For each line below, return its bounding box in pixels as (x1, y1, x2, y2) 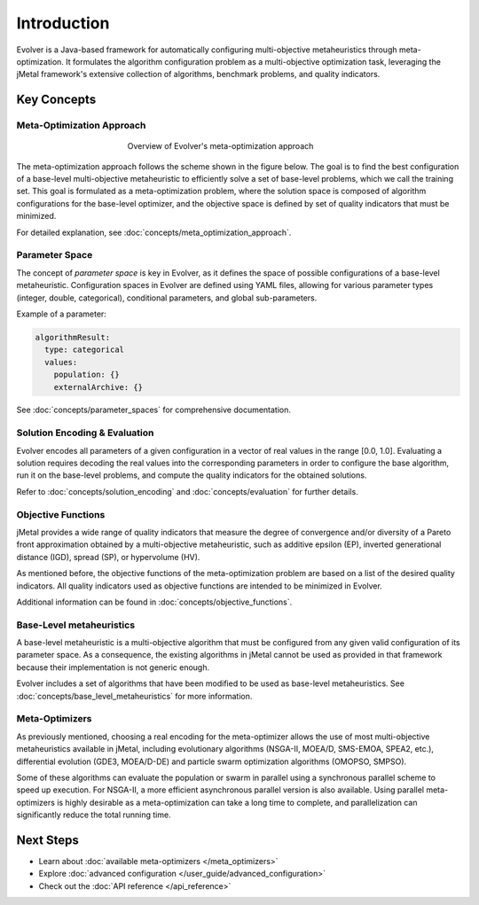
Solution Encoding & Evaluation (16, 426, 154, 439)
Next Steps (16, 832, 79, 847)
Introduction (16, 13, 110, 33)
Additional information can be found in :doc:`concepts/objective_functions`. (16, 597, 293, 607)
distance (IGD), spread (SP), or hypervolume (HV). (16, 551, 200, 562)
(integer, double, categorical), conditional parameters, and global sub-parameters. (16, 293, 318, 303)
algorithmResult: (35, 332, 111, 342)
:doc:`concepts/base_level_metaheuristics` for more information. (16, 690, 253, 701)
